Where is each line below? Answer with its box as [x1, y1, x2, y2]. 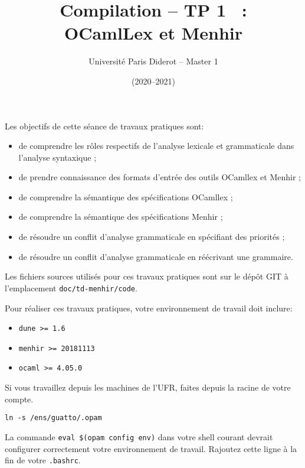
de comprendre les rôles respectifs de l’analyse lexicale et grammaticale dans [18, 139, 294, 152]
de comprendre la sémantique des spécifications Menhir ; [18, 210, 223, 223]
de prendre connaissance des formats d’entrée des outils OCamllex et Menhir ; [18, 171, 301, 183]
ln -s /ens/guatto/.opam [5, 414, 102, 422]
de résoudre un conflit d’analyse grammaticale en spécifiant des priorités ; [18, 230, 285, 243]
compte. [5, 392, 34, 405]
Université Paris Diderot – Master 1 [88, 55, 218, 67]
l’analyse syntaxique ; [18, 151, 97, 163]
